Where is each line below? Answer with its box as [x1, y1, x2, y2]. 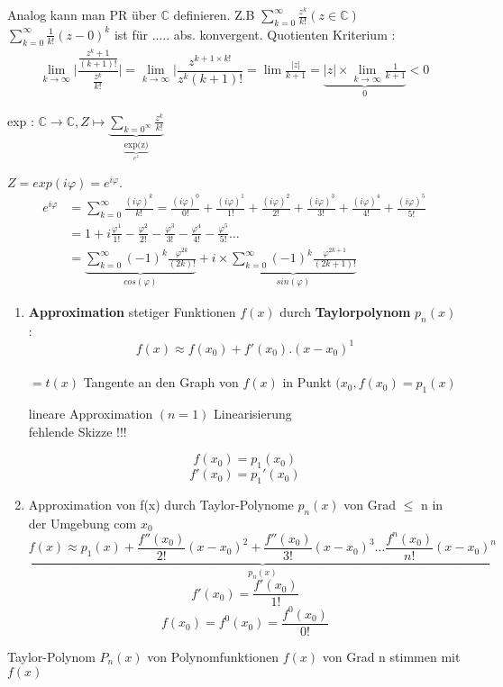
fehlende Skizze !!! [28, 421, 127, 440]
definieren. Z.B [173, 5, 255, 23]
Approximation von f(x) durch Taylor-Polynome [28, 495, 294, 514]
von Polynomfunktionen [147, 646, 279, 665]
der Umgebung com [28, 513, 137, 532]
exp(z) [123, 140, 149, 149]
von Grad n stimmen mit [322, 646, 461, 665]
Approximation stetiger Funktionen [28, 302, 236, 321]
